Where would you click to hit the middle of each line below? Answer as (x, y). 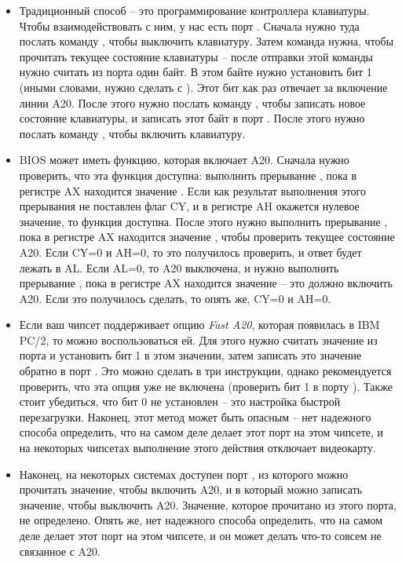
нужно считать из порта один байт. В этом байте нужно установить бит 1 (196, 72)
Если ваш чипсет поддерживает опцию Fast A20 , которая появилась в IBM (199, 325)
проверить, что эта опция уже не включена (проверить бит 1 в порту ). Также (206, 386)
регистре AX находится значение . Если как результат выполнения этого (192, 190)
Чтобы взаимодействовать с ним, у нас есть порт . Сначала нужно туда (189, 26)
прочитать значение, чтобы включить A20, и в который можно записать (191, 489)
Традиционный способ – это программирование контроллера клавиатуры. (194, 10)
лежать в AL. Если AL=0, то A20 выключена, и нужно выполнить (179, 267)
